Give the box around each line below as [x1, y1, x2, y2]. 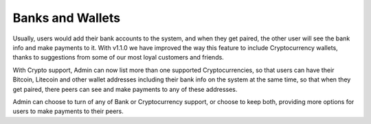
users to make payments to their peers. [12, 107, 124, 116]
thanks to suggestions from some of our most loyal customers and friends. [12, 53, 225, 62]
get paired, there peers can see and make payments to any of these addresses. [12, 85, 238, 93]
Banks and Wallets [12, 10, 121, 25]
